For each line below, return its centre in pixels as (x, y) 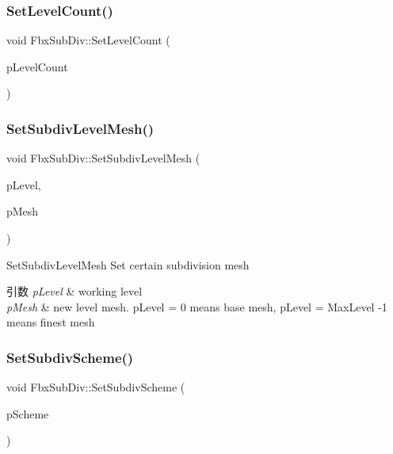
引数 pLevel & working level (74, 291)
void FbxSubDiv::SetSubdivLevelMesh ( (103, 158)
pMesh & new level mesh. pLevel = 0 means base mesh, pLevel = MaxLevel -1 (197, 306)
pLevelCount (37, 66)
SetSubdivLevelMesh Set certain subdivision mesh (128, 264)
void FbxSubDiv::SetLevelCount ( (88, 40)
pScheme (28, 413)
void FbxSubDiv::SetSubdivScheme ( (96, 387)
